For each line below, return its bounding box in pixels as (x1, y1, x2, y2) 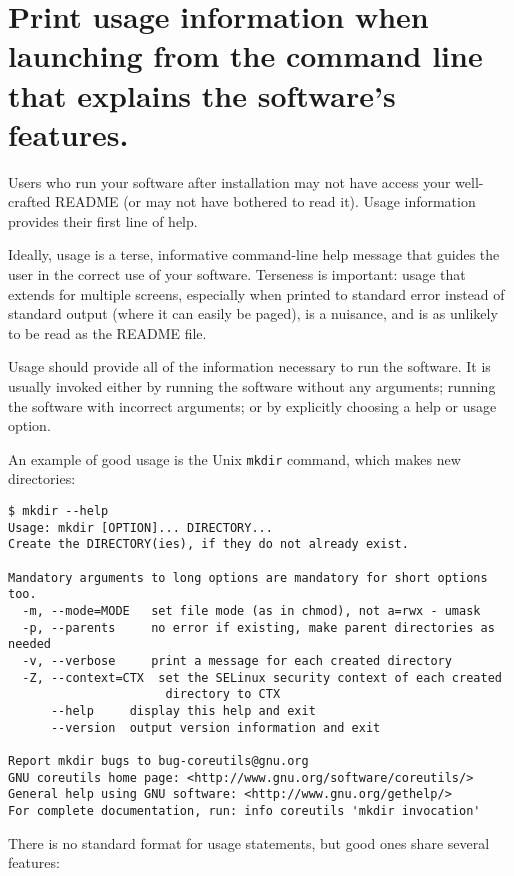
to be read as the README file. (8, 322, 207, 343)
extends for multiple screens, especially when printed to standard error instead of (8, 283, 505, 304)
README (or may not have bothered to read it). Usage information (55, 191, 476, 212)
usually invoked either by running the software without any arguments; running (8, 376, 496, 397)
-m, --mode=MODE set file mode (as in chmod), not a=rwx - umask (22, 604, 481, 618)
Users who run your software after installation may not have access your (8, 171, 451, 192)
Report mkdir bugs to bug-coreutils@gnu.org (8, 753, 309, 768)
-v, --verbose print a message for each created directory (22, 653, 452, 668)
